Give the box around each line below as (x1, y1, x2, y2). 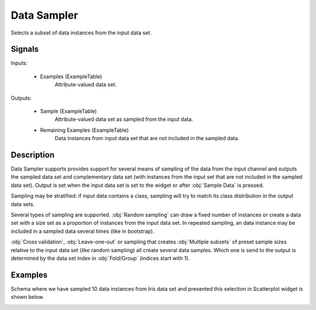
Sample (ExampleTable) (40, 108, 97, 115)
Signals (11, 44, 39, 54)
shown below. (11, 294, 44, 301)
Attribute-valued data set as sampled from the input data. (54, 116, 193, 123)
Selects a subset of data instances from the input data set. (11, 29, 152, 36)
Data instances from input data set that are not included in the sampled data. (54, 135, 240, 142)
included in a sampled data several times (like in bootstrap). (11, 228, 154, 235)
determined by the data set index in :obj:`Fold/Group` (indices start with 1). (11, 255, 190, 262)
